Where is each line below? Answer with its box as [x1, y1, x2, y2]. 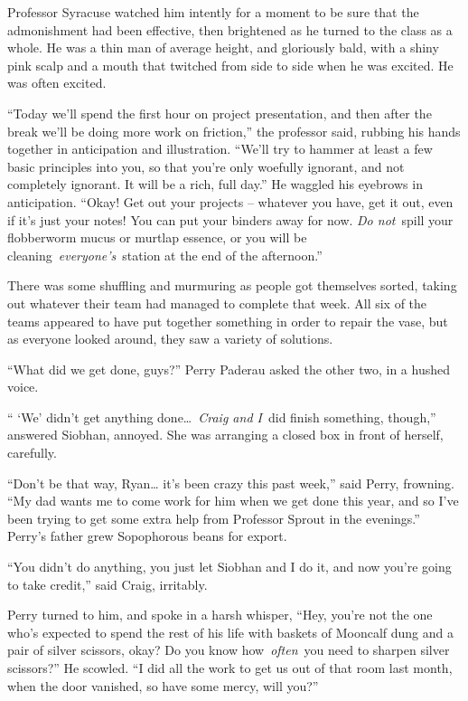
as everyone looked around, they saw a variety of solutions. [7, 329, 333, 348]
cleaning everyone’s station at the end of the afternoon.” [7, 245, 323, 264]
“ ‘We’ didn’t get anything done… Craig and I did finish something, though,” [7, 407, 436, 426]
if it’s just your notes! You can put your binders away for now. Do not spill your [7, 210, 454, 229]
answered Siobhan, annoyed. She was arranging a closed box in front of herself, [7, 425, 444, 444]
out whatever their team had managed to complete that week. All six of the [7, 293, 427, 312]
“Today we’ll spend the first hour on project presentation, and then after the [7, 103, 432, 122]
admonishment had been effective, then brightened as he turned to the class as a [7, 20, 453, 39]
